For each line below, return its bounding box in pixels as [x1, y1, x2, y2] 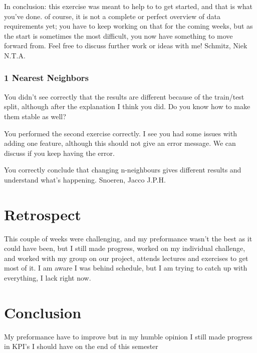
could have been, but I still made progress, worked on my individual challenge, [4, 243, 245, 253]
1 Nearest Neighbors [4, 71, 89, 84]
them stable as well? [4, 111, 66, 121]
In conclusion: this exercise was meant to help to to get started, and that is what [4, 1, 252, 11]
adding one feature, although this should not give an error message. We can [4, 138, 236, 148]
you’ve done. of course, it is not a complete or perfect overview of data [4, 11, 220, 21]
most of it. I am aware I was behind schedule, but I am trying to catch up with [4, 262, 247, 273]
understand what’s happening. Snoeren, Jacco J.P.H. [4, 174, 166, 185]
